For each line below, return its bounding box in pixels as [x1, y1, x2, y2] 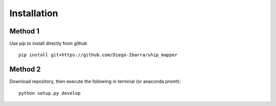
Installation [9, 8, 58, 19]
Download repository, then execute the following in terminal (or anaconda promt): [9, 79, 181, 85]
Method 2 [9, 65, 41, 74]
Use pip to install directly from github [9, 41, 87, 47]
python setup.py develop [18, 90, 81, 96]
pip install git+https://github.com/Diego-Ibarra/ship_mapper [18, 52, 178, 58]
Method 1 [9, 27, 40, 36]
